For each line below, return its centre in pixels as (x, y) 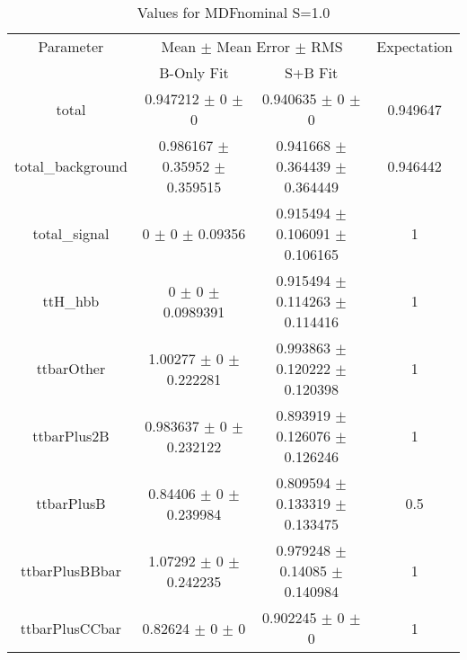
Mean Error (254, 46)
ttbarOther (71, 368)
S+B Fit (312, 72)
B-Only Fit (194, 72)
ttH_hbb (71, 301)
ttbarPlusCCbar (71, 628)
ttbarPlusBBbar (70, 571)
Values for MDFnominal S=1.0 (233, 12)
